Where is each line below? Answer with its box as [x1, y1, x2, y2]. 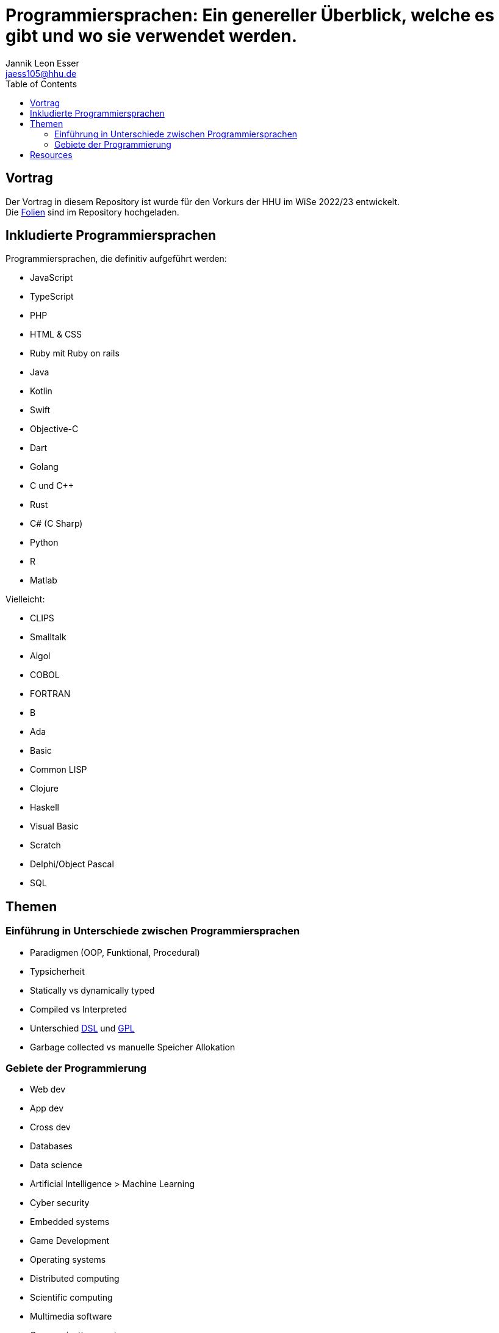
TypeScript [30, 291, 74, 302]
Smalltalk [30, 632, 66, 643]
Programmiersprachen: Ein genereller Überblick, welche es [5, 5, 495, 26]
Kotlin [30, 386, 52, 397]
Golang [30, 461, 59, 472]
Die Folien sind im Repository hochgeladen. [5, 206, 179, 217]
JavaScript [30, 272, 73, 283]
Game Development [30, 1235, 110, 1246]
